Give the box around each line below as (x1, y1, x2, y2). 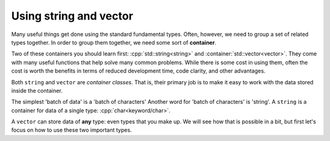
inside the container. (11, 87, 63, 94)
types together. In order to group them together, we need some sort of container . (11, 38, 217, 46)
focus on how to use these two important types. (11, 126, 132, 134)
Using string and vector (11, 9, 134, 23)
